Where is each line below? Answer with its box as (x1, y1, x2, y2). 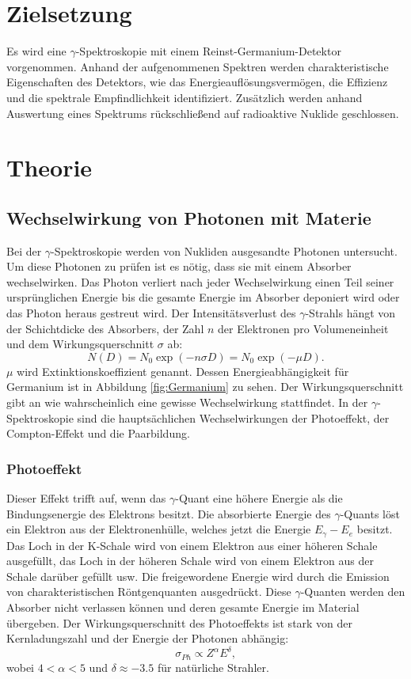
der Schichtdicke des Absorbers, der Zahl (6, 320, 204, 336)
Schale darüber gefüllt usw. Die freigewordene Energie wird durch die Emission (6, 567, 390, 584)
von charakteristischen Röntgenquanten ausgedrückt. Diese (6, 583, 291, 600)
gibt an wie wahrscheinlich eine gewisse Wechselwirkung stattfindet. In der (6, 394, 368, 411)
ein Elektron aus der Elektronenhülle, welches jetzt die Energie (6, 521, 311, 537)
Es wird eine (6, 43, 67, 59)
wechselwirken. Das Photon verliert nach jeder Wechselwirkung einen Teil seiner (6, 273, 394, 290)
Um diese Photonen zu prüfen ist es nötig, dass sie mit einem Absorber (6, 258, 352, 275)
